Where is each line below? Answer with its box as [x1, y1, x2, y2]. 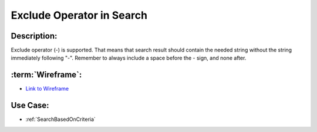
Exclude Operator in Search [11, 9, 148, 22]
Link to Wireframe [25, 85, 69, 92]
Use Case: [11, 100, 49, 110]
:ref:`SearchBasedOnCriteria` [25, 116, 96, 123]
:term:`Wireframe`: [11, 70, 82, 80]
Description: [11, 31, 58, 41]
